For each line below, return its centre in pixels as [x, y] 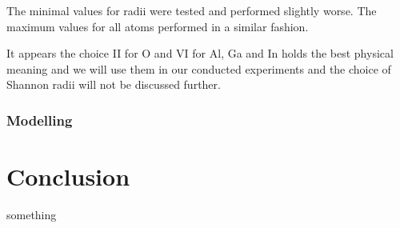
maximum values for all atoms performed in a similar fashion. [158, 26]
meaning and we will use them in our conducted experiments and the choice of [199, 68]
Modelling [40, 120]
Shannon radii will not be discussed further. [114, 84]
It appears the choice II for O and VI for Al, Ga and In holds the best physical [200, 53]
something [32, 214]
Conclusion [68, 176]
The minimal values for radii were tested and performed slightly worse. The [192, 10]
